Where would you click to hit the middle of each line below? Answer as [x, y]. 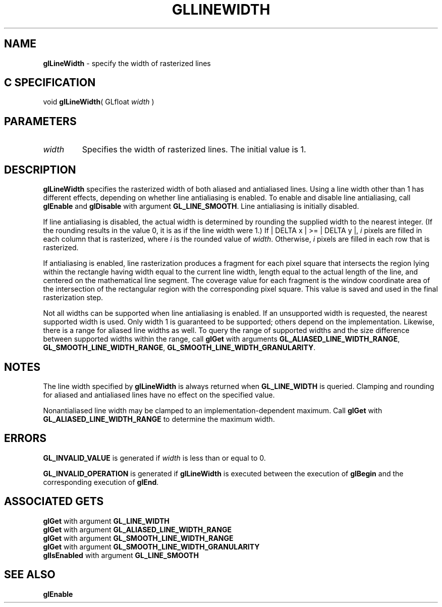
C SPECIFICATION [50, 83]
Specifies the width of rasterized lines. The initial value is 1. [194, 150]
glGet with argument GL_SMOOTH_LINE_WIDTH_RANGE [138, 538]
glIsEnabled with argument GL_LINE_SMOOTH [121, 555]
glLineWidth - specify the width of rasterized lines [127, 63]
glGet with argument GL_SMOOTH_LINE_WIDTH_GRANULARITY [151, 546]
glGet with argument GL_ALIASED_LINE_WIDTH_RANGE [137, 529]
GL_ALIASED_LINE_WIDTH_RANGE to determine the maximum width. [159, 419]
